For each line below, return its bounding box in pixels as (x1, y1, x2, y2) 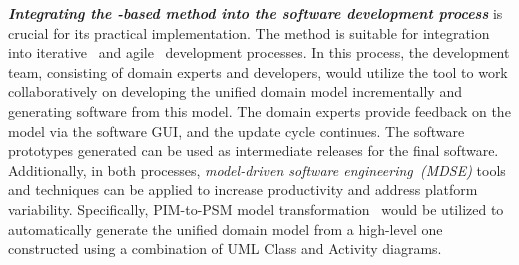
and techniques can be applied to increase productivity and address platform (8, 179, 478, 200)
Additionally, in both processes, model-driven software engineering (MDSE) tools (8, 159, 506, 180)
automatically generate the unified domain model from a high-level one (8, 218, 443, 239)
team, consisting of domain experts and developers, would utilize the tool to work (8, 61, 508, 82)
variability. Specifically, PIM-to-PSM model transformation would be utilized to (8, 198, 504, 219)
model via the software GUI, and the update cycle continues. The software (8, 120, 465, 141)
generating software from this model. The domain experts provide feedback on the (8, 100, 511, 121)
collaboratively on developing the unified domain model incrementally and (8, 81, 462, 102)
